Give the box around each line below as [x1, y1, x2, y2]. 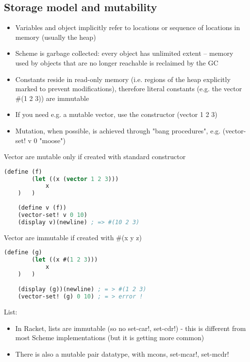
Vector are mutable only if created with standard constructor [4, 151, 186, 162]
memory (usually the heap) [15, 32, 96, 42]
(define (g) [4, 249, 42, 256]
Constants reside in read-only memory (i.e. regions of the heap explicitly [15, 74, 231, 84]
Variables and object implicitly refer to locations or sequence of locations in [15, 22, 240, 33]
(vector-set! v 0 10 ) [17, 211, 87, 218]
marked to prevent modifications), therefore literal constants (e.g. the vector [15, 83, 242, 94]
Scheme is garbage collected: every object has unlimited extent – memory [15, 48, 233, 58]
